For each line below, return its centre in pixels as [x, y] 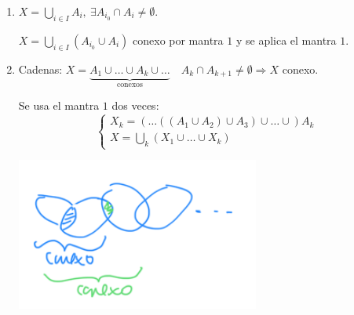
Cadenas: [40, 69]
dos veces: [135, 105]
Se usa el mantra [59, 105]
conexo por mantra [178, 40]
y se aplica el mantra [286, 40]
